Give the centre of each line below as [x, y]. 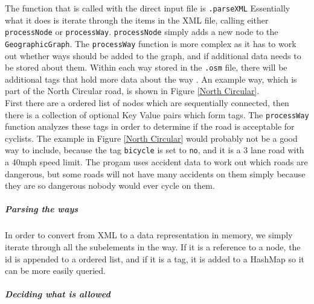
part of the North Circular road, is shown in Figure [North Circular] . [132, 91]
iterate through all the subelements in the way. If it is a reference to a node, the [153, 247]
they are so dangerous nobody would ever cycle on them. [110, 185]
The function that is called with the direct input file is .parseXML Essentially [148, 8]
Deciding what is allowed [58, 294]
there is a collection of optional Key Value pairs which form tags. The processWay [157, 114]
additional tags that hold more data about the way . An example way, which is [151, 79]
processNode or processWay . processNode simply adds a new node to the [142, 32]
